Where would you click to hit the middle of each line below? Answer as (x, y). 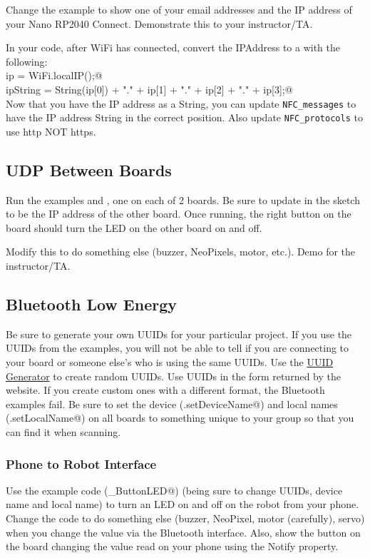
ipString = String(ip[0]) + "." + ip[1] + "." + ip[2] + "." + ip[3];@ (149, 89)
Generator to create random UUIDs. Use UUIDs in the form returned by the (173, 376)
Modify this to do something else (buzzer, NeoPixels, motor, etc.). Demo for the (181, 252)
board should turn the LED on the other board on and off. (134, 227)
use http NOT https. (51, 131)
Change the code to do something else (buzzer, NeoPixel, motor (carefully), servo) (185, 518)
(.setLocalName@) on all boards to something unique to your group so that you (180, 418)
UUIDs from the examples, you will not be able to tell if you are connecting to (178, 348)
